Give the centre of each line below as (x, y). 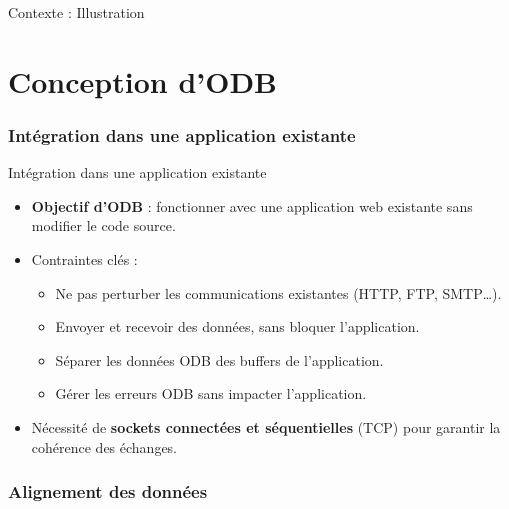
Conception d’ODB (142, 80)
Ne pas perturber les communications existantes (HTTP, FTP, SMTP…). (278, 292)
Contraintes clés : (84, 258)
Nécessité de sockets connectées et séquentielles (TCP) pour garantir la (266, 426)
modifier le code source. (103, 225)
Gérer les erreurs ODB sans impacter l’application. (211, 393)
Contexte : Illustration (76, 12)
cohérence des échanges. (104, 446)
